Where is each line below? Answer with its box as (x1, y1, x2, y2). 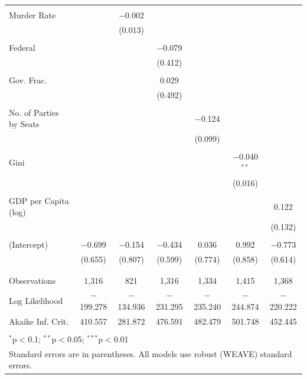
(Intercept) (9, 238, 48, 251)
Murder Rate (9, 9, 56, 21)
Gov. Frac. (9, 73, 47, 86)
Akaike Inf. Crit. (9, 315, 69, 327)
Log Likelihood (9, 294, 63, 307)
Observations (9, 274, 56, 286)
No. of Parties (9, 106, 59, 118)
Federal (9, 41, 35, 53)
